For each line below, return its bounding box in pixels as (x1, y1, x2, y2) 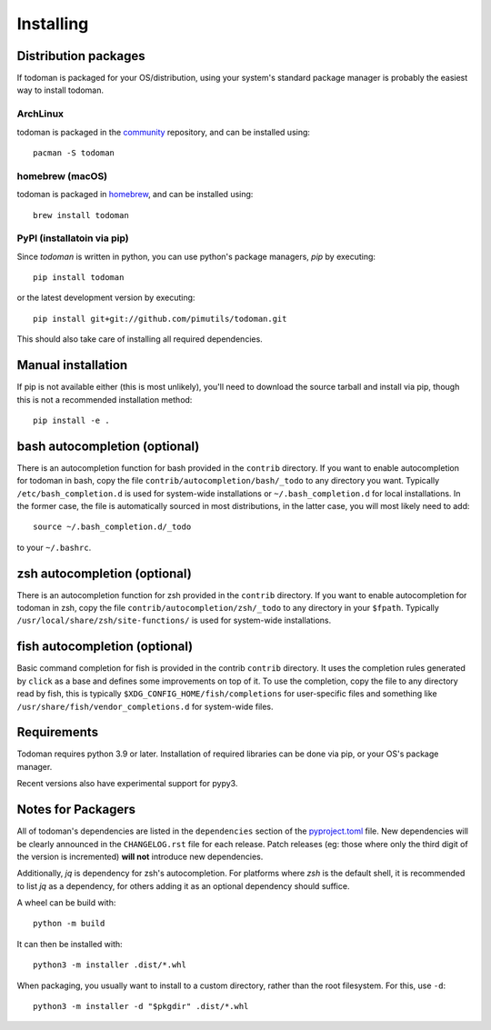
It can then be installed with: (16, 938, 123, 949)
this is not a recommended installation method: (16, 394, 193, 405)
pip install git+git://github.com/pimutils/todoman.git (33, 314, 287, 324)
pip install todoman (33, 273, 125, 283)
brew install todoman (33, 210, 129, 220)
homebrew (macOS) (16, 169, 108, 182)
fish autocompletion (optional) (16, 639, 194, 655)
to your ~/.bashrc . (16, 542, 92, 553)
